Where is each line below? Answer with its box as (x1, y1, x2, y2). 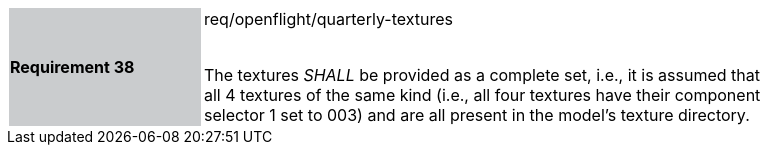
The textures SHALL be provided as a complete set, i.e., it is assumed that (204, 65, 761, 85)
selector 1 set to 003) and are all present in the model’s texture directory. (204, 105, 750, 125)
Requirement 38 (10, 57, 135, 77)
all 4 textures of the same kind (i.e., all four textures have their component (204, 85, 761, 105)
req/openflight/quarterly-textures (204, 9, 453, 29)
